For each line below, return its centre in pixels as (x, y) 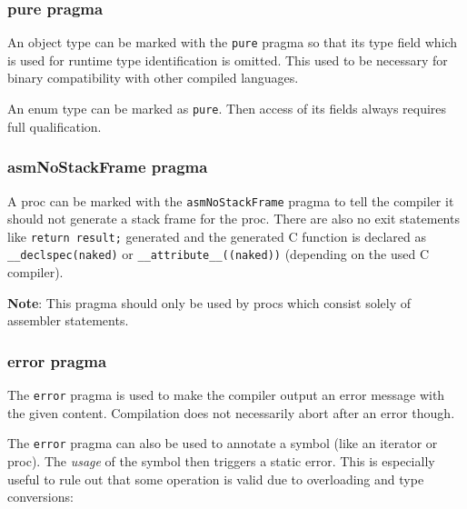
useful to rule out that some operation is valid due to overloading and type (216, 479)
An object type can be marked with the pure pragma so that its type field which (233, 42)
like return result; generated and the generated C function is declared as (217, 236)
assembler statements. (68, 320)
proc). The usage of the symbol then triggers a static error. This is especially (221, 461)
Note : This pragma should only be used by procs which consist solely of (209, 302)
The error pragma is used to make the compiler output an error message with (226, 395)
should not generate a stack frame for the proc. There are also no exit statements (233, 219)
